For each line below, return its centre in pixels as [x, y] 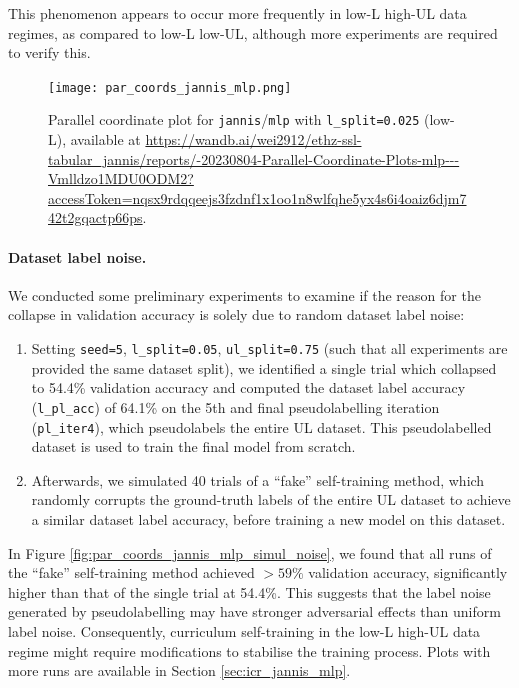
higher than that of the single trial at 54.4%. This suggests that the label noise [249, 591]
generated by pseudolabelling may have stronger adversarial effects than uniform [254, 611]
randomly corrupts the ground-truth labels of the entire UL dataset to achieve [271, 499]
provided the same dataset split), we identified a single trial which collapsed [264, 367]
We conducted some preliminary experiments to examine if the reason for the [244, 294]
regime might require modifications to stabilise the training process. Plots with [249, 650]
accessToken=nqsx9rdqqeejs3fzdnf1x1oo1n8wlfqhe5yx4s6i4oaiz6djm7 [257, 197]
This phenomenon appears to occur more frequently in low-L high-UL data [237, 13]
